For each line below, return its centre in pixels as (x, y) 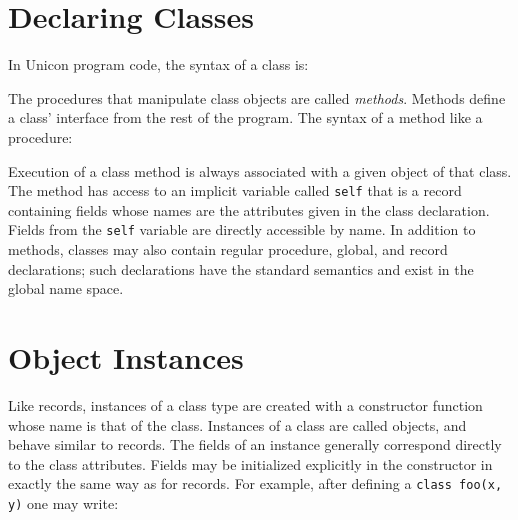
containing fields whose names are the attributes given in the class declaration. (249, 209)
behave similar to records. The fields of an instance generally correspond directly (255, 444)
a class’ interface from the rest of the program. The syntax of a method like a (245, 117)
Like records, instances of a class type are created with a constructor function (245, 404)
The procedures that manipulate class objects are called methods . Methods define (257, 97)
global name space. (66, 288)
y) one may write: (63, 502)
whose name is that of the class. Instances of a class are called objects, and (237, 424)
